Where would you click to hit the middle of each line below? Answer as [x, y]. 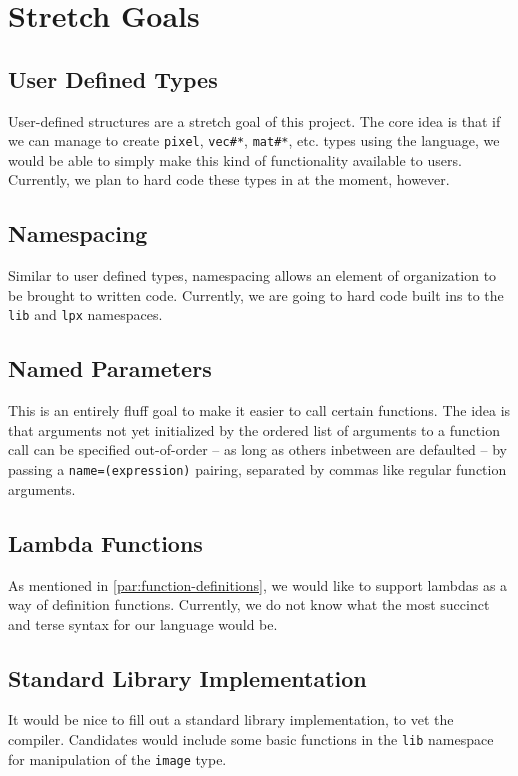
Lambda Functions [105, 542]
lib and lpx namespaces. [85, 314]
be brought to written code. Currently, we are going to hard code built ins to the [256, 294]
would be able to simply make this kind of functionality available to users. [235, 159]
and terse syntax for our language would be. [143, 623]
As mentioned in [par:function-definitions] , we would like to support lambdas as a [258, 584]
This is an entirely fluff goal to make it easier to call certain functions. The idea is [259, 410]
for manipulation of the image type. [117, 758]
